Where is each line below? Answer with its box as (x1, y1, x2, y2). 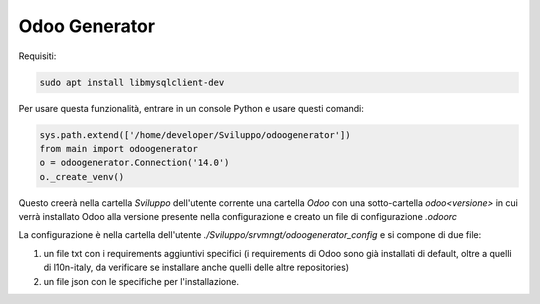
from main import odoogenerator (39, 143, 199, 154)
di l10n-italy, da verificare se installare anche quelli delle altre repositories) (43, 261, 350, 274)
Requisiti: (18, 50, 57, 62)
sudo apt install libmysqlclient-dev (39, 76, 225, 88)
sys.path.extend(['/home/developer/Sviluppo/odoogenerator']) (39, 129, 351, 140)
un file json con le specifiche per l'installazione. (43, 275, 240, 287)
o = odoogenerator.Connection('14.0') (39, 157, 230, 169)
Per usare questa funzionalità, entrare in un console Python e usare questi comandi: (18, 102, 365, 114)
